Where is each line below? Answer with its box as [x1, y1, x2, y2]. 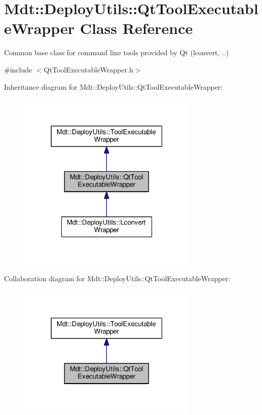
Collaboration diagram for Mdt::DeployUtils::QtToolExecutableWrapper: [4, 273, 231, 284]
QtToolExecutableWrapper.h [44, 64, 133, 74]
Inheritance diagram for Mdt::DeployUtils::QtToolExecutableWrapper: [4, 81, 223, 92]
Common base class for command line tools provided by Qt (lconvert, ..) [4, 47, 229, 58]
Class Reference [80, 18, 193, 39]
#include [4, 64, 32, 74]
